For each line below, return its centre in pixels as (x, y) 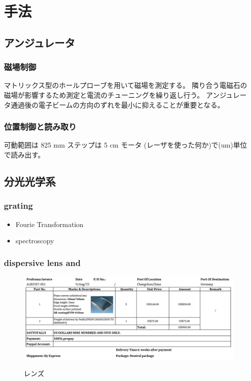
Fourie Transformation (50, 224)
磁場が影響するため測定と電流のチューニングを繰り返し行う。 (104, 95)
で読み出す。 (24, 154)
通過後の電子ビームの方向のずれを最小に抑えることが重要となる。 (117, 104)
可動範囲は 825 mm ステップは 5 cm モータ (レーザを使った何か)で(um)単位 (125, 145)
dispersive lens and (42, 262)
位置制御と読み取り (40, 127)
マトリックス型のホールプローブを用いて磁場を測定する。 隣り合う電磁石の (125, 85)
